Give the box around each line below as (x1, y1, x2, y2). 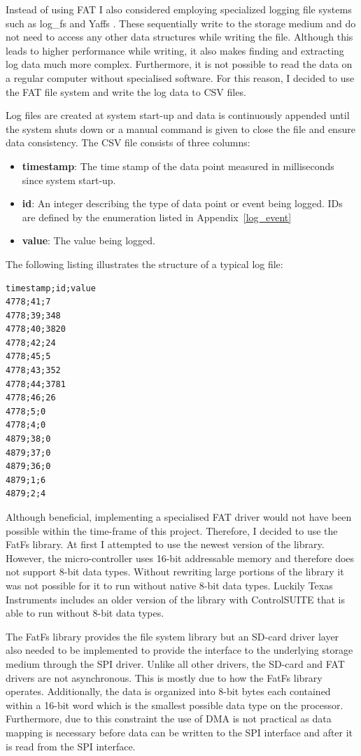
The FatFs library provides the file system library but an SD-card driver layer (6, 629, 339, 643)
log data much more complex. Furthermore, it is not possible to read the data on (6, 57, 353, 71)
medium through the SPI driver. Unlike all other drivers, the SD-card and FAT (6, 656, 345, 671)
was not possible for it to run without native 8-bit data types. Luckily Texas (6, 577, 333, 592)
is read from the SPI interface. (6, 738, 136, 753)
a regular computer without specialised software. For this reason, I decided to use (6, 70, 355, 85)
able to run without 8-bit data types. (6, 605, 164, 620)
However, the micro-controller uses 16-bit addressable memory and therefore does (6, 550, 355, 565)
